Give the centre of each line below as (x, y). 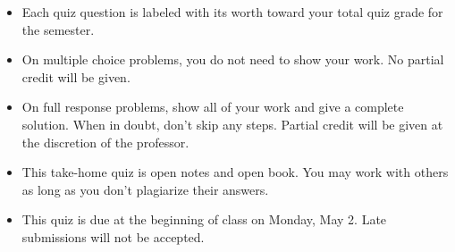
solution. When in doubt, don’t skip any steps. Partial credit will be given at (232, 124)
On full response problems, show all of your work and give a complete (213, 107)
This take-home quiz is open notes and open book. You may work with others (235, 172)
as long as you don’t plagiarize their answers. (145, 189)
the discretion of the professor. (105, 142)
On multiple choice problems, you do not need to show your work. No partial (233, 59)
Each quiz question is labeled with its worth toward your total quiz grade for (232, 12)
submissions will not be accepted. (113, 236)
